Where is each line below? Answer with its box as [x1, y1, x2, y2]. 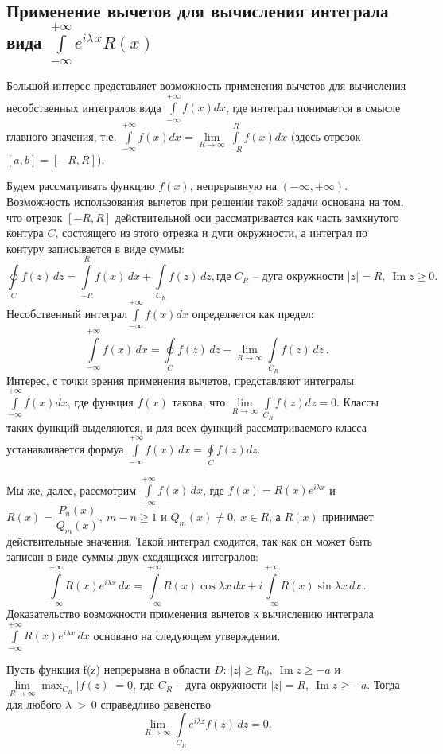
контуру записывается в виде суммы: [6, 239, 185, 256]
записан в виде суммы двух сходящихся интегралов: [6, 548, 258, 565]
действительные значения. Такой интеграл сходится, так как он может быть [6, 532, 372, 549]
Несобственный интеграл [6, 305, 128, 321]
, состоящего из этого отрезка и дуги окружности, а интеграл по [55, 224, 367, 241]
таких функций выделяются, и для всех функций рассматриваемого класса [6, 418, 367, 435]
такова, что [172, 394, 226, 410]
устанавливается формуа [6, 441, 124, 457]
